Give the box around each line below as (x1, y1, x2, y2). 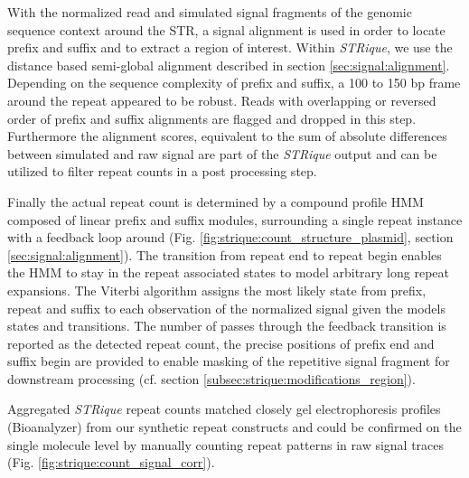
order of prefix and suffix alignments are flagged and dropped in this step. (7, 108, 417, 127)
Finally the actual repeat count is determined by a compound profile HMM (7, 192, 424, 211)
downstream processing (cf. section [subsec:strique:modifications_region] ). (7, 369, 416, 388)
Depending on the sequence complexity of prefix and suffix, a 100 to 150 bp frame (7, 73, 461, 92)
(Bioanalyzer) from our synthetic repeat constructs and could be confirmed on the (7, 417, 462, 436)
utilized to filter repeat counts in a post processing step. (7, 162, 317, 181)
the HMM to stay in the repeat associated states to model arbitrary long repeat (7, 263, 450, 282)
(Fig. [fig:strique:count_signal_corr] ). (7, 453, 215, 472)
